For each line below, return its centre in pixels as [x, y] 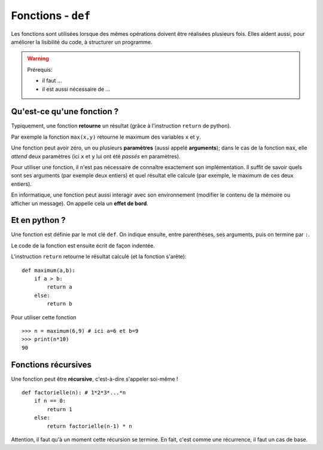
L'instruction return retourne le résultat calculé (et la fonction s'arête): [99, 256]
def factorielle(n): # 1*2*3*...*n [74, 393]
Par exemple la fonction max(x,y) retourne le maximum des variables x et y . [106, 137]
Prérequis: [40, 69]
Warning [38, 59]
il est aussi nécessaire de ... [76, 89]
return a [60, 287]
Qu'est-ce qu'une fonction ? [65, 111]
